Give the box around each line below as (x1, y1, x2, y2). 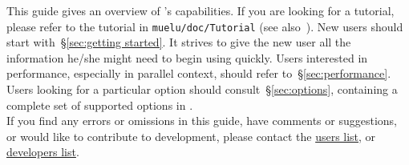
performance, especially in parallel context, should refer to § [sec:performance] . (6, 65, 391, 82)
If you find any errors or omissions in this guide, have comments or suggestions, (6, 112, 397, 129)
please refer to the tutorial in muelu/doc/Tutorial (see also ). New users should (6, 18, 403, 34)
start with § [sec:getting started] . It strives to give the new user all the (6, 34, 351, 50)
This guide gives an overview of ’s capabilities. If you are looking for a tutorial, (6, 2, 395, 18)
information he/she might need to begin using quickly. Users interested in (6, 49, 368, 66)
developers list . (6, 143, 79, 160)
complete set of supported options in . (6, 96, 193, 113)
